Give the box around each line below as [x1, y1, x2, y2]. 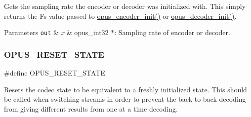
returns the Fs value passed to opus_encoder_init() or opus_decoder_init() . [4, 10, 237, 21]
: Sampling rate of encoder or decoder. [114, 27, 230, 38]
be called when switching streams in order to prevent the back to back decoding [4, 94, 246, 104]
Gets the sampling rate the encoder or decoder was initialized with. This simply [4, 1, 246, 11]
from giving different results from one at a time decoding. [4, 103, 178, 114]
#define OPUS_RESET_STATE [4, 68, 105, 78]
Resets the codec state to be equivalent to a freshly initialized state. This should [4, 84, 247, 94]
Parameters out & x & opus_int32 [4, 27, 109, 38]
